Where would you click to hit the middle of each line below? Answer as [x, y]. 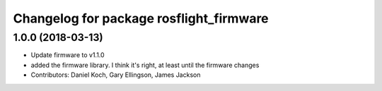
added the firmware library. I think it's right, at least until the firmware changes [145, 65]
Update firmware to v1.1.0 [68, 55]
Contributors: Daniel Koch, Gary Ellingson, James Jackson [116, 75]
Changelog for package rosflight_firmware [141, 18]
